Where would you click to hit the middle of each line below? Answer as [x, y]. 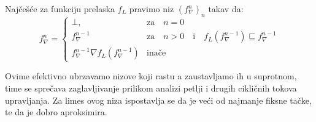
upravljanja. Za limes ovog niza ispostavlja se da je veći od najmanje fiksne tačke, [158, 100]
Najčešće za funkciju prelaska [60, 9]
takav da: [226, 9]
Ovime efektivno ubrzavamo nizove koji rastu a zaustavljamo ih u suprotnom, [151, 76]
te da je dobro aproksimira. [56, 112]
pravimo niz [152, 9]
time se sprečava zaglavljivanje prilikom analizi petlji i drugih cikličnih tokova [151, 88]
